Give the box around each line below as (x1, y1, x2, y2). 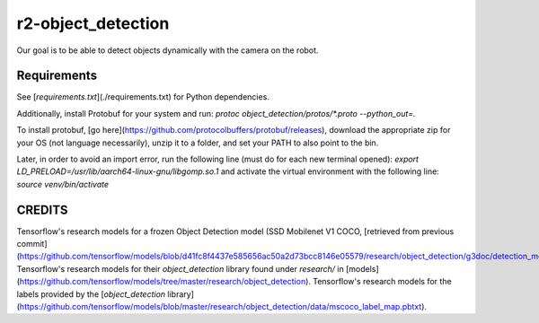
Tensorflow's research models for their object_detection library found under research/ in (16, 263, 345, 274)
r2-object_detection (16, 13, 170, 33)
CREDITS (16, 202, 68, 217)
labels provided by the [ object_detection (16, 288, 166, 300)
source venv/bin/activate (16, 179, 110, 189)
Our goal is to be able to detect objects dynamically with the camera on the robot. (16, 45, 319, 56)
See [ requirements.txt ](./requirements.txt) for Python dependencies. (16, 92, 269, 102)
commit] (16, 239, 48, 249)
